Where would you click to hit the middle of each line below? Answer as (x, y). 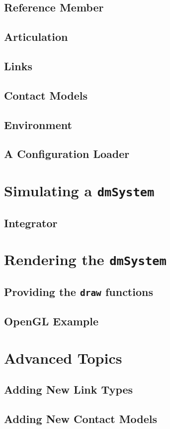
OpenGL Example (51, 321)
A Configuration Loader (67, 154)
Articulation (36, 37)
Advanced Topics (63, 357)
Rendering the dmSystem (85, 259)
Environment (38, 124)
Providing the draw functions (79, 291)
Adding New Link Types (69, 389)
